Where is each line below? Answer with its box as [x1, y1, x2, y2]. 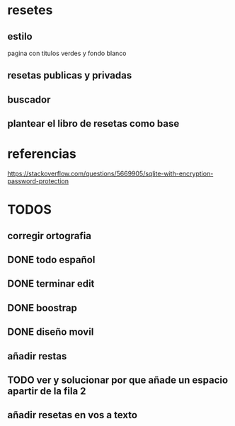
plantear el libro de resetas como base [7, 117, 180, 129]
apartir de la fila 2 [7, 385, 86, 398]
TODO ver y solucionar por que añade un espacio [7, 374, 229, 386]
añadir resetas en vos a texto [7, 409, 138, 421]
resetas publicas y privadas [7, 69, 132, 81]
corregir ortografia [7, 229, 92, 242]
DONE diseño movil [7, 326, 94, 338]
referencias [7, 146, 76, 162]
